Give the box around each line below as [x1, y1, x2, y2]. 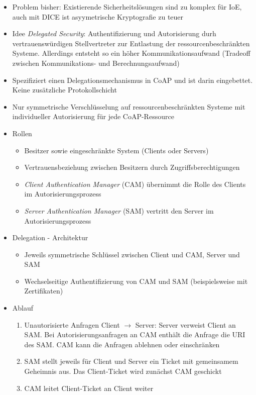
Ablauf [12, 303, 34, 313]
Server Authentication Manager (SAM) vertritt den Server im [24, 205, 214, 216]
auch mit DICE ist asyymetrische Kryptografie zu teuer [12, 11, 184, 22]
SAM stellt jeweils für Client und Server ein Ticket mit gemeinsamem [24, 356, 238, 366]
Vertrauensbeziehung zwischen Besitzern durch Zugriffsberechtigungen [24, 162, 240, 172]
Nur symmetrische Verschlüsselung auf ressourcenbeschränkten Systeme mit [12, 101, 245, 112]
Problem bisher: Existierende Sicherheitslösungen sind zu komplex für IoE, [12, 2, 242, 12]
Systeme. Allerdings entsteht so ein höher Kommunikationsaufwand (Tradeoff [12, 48, 250, 58]
